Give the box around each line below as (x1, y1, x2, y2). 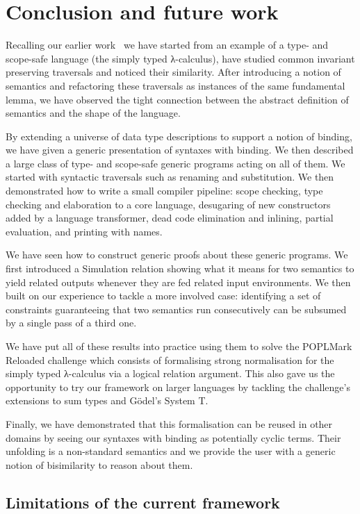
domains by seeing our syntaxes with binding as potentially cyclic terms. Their (6, 430, 341, 445)
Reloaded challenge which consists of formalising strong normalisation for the (6, 352, 334, 367)
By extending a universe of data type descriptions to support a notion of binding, (6, 128, 352, 143)
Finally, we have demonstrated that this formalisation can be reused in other (6, 416, 333, 431)
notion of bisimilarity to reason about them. (6, 457, 193, 472)
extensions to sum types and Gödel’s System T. (6, 393, 208, 408)
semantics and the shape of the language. (6, 106, 181, 120)
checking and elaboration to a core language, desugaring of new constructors (6, 197, 331, 211)
